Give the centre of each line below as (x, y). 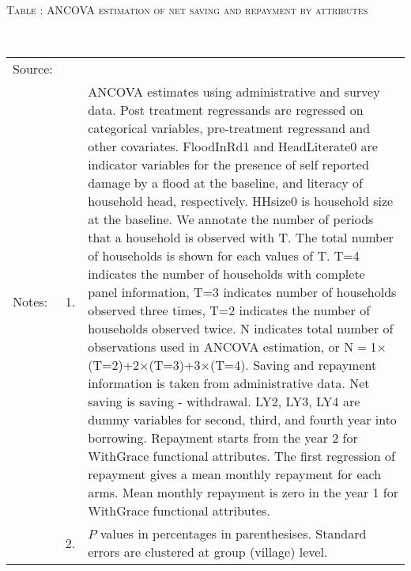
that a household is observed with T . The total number (241, 238)
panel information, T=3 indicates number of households (242, 292)
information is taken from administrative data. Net (229, 383)
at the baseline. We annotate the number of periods (231, 219)
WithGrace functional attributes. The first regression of (241, 456)
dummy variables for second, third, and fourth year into (242, 420)
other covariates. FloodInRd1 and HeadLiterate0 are (233, 147)
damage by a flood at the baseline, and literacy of (225, 183)
